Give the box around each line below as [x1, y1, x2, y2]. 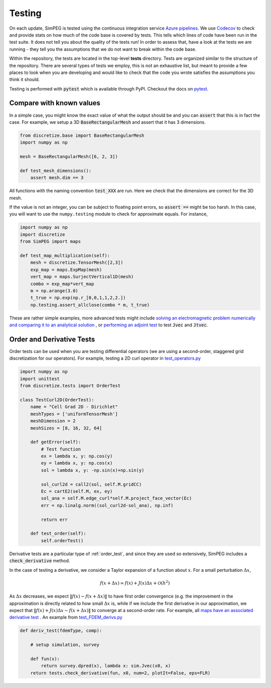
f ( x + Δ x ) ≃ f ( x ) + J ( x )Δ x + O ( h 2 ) [99, 579, 170, 586]
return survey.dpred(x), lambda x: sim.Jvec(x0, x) [41, 663, 171, 669]
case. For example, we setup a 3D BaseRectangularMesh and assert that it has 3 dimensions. [9, 119, 206, 125]
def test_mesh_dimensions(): [20, 167, 92, 174]
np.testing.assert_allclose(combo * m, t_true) [30, 302, 150, 308]
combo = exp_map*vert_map [30, 281, 94, 287]
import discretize [20, 231, 65, 237]
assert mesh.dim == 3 [30, 175, 84, 181]
